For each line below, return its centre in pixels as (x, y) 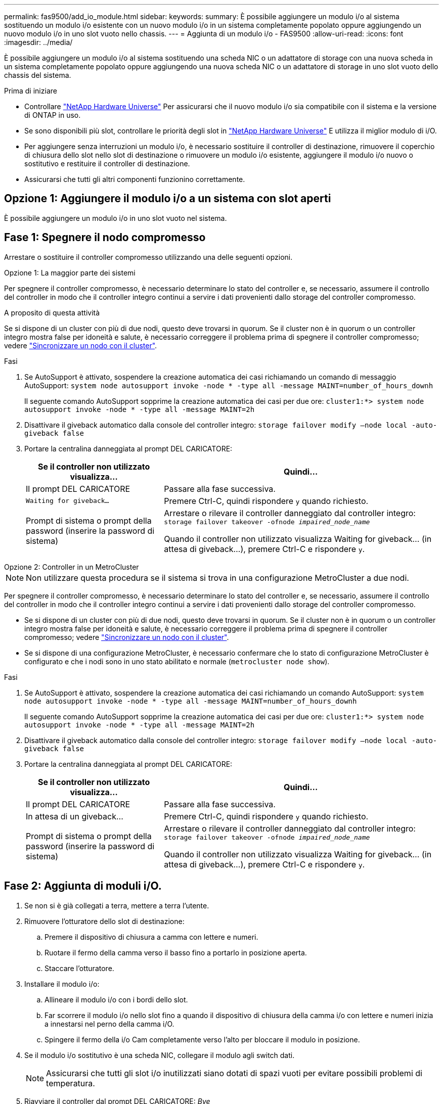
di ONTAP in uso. (53, 115)
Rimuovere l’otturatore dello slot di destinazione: (104, 921)
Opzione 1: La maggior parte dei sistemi (70, 272)
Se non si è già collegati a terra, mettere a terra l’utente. (117, 905)
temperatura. (71, 1083)
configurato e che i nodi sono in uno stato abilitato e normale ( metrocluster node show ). (177, 661)
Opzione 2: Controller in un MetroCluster (72, 567)
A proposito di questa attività (52, 312)
